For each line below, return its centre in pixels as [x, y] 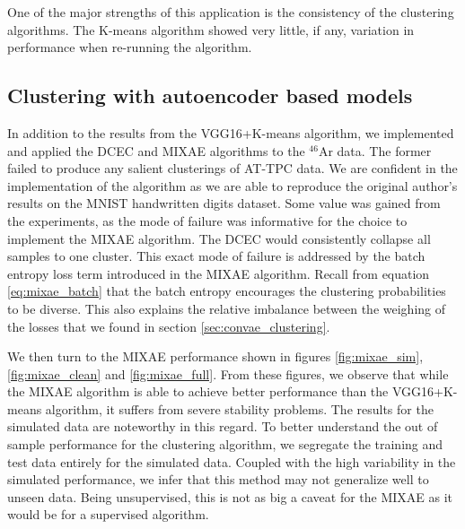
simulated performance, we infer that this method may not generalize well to [218, 479]
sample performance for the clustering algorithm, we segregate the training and [225, 444]
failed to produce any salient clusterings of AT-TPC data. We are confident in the [232, 168]
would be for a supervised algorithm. [108, 514]
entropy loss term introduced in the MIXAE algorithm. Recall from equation [219, 273]
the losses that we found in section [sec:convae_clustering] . [169, 326]
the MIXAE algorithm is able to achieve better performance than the [198, 391]
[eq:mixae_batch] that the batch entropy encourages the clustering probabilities [227, 291]
